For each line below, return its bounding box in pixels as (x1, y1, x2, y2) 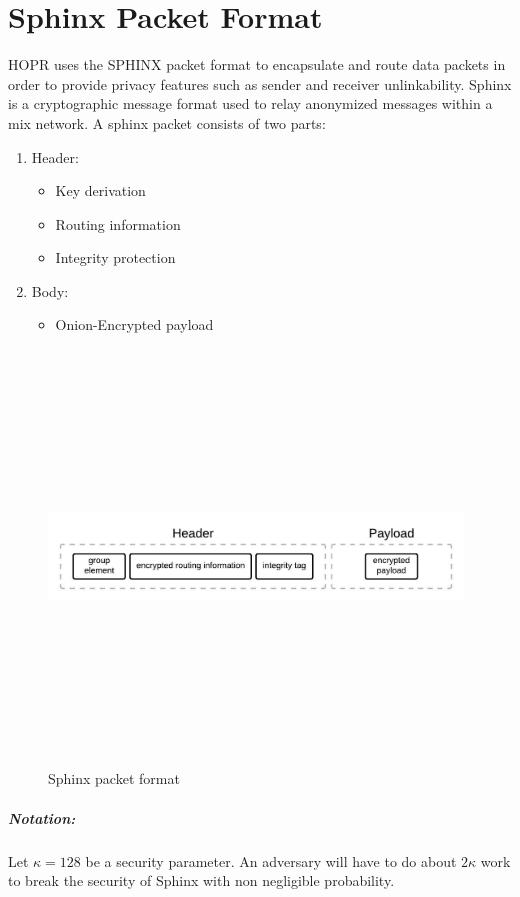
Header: (31, 146, 79, 167)
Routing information (55, 213, 181, 234)
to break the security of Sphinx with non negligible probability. (8, 870, 395, 891)
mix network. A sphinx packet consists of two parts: (8, 112, 326, 133)
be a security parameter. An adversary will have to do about (85, 850, 457, 871)
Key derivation (55, 180, 146, 201)
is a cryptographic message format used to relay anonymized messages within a (8, 93, 493, 114)
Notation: (8, 807, 76, 828)
